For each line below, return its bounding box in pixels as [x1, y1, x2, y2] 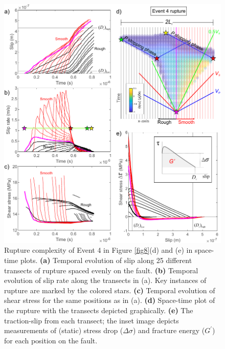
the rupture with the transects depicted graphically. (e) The [4, 304, 193, 315]
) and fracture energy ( [133, 325, 205, 336]
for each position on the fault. [4, 335, 98, 345]
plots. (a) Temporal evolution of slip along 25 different [20, 254, 192, 265]
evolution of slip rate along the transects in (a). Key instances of [4, 275, 207, 286]
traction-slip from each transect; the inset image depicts [4, 315, 179, 325]
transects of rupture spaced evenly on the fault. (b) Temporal [4, 265, 198, 275]
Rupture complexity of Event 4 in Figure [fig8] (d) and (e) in [4, 245, 193, 255]
